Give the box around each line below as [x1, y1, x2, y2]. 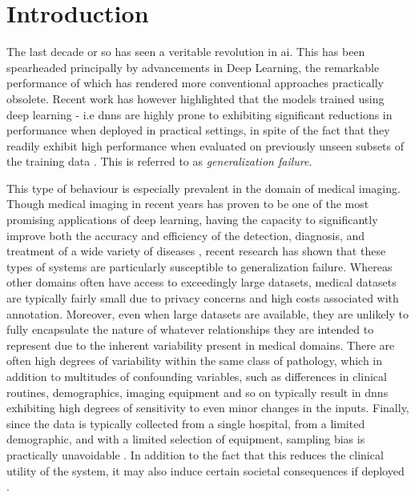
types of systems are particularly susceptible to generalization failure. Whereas [6, 258, 393, 275]
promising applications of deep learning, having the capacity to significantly [6, 211, 378, 228]
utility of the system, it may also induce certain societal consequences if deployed [6, 462, 405, 479]
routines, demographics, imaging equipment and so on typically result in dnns [6, 383, 389, 400]
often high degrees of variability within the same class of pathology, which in [6, 352, 383, 369]
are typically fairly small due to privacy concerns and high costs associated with [6, 290, 399, 307]
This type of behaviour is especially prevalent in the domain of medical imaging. [6, 179, 401, 196]
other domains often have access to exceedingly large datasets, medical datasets [6, 274, 397, 291]
